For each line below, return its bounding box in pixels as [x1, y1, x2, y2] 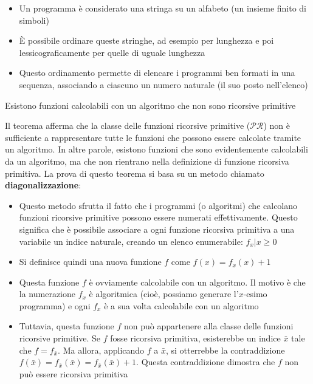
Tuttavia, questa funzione [19, 320, 114, 332]
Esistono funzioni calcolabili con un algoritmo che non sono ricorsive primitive [5, 98, 296, 111]
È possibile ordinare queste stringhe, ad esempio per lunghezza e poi [19, 34, 274, 47]
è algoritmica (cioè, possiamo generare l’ [89, 287, 239, 300]
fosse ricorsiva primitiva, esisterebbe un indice [110, 332, 281, 345]
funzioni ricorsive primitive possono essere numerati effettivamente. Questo [19, 211, 298, 224]
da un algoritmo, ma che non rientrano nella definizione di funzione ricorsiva [5, 154, 289, 167]
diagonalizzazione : [5, 179, 81, 191]
